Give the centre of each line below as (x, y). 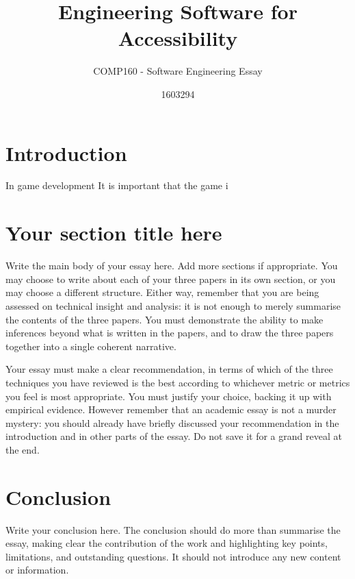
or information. (37, 570)
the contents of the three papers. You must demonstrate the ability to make (165, 319)
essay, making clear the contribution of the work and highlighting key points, (167, 543)
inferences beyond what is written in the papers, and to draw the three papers (170, 333)
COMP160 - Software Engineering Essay (178, 71)
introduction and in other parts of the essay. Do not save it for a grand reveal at (174, 436)
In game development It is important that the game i (117, 185)
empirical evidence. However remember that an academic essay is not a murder (171, 409)
